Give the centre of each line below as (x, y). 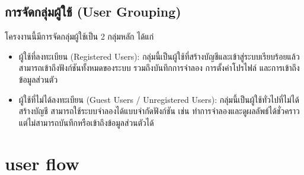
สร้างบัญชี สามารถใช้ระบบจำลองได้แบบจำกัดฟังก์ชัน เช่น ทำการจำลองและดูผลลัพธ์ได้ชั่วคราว (159, 111)
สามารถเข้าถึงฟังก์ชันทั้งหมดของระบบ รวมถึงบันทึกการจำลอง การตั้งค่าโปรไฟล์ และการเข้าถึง (159, 68)
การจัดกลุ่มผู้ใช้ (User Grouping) (93, 12)
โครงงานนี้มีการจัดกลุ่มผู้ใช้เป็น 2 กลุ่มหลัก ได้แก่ (79, 36)
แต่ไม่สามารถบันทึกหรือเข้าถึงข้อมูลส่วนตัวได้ (86, 122)
